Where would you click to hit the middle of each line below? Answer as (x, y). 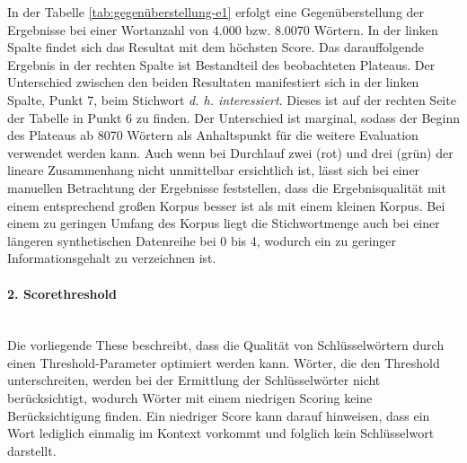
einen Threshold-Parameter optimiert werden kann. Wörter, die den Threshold (224, 362)
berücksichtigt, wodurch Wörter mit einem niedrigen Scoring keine (190, 398)
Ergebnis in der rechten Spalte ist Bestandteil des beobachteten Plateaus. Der (221, 64)
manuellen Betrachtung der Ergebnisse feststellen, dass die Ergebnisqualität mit (227, 187)
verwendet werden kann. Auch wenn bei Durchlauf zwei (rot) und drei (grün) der (230, 152)
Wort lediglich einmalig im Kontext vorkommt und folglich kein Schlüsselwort (221, 433)
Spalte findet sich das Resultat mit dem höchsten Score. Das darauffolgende (216, 47)
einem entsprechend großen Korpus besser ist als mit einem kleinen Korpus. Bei (226, 205)
